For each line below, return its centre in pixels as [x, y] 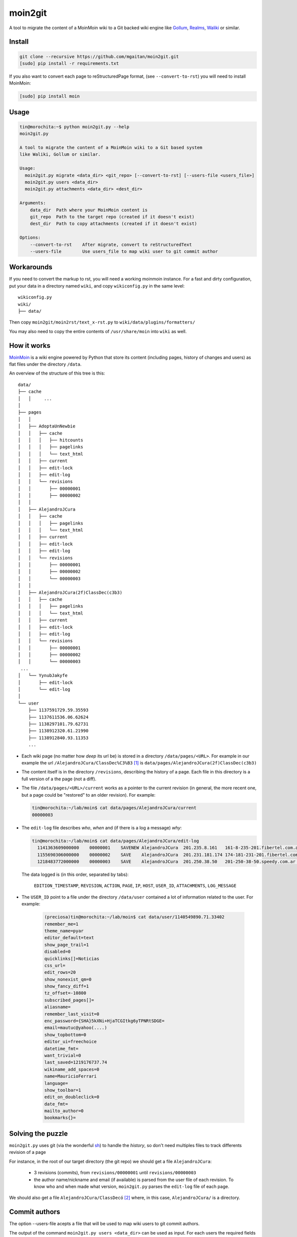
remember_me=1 [61, 924]
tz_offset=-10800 [65, 993]
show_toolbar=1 [63, 1090]
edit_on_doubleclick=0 [72, 1097]
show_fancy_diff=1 [67, 986]
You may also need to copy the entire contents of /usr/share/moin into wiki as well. [98, 331]
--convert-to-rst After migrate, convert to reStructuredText [111, 244]
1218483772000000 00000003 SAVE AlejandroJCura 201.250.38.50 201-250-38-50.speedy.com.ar [166, 862]
